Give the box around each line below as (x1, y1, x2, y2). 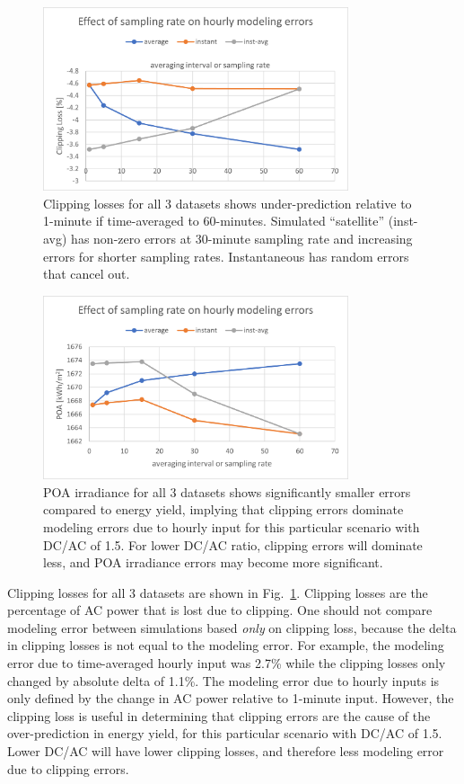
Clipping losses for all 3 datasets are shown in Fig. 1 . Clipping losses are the (7, 583, 428, 601)
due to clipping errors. (7, 759, 129, 778)
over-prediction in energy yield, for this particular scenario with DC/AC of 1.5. (7, 724, 442, 743)
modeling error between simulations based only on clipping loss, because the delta (7, 618, 457, 637)
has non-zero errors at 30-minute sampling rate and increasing (71, 229, 413, 248)
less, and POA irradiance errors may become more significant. (43, 553, 383, 572)
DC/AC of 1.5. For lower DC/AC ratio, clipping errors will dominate (43, 535, 423, 554)
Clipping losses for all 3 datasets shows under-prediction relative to (43, 193, 412, 212)
